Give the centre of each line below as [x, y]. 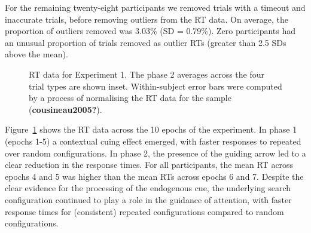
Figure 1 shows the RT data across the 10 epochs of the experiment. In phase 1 [151, 129]
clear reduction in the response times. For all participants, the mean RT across [149, 165]
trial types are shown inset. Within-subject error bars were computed [155, 86]
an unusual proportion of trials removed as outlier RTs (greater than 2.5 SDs [146, 42]
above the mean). [36, 54]
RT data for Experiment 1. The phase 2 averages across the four [147, 74]
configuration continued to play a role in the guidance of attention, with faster [148, 199]
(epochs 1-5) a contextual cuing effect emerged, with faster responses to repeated [153, 141]
